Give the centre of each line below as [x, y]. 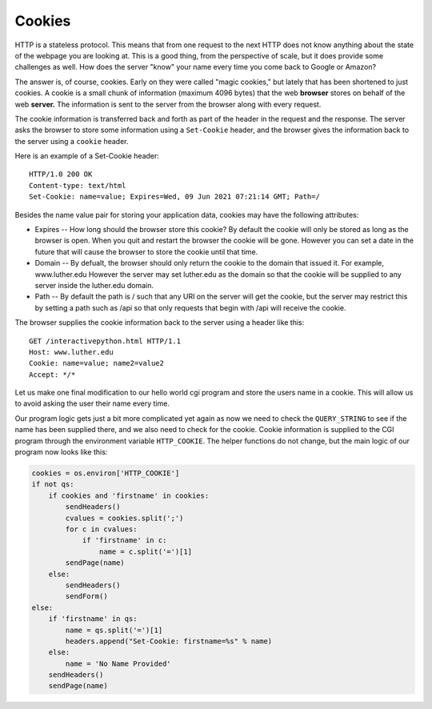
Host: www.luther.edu [71, 352]
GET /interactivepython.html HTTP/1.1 [105, 341]
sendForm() [86, 597]
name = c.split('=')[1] [145, 551]
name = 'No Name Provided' [118, 663]
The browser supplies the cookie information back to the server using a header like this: [160, 322]
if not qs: [53, 485]
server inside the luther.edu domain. [94, 285]
